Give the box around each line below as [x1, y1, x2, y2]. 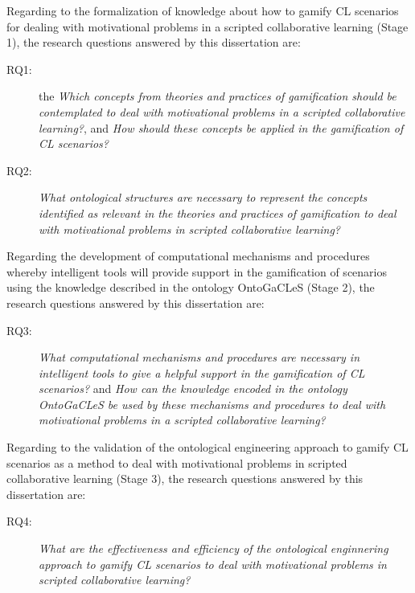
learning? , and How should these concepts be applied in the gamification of [39, 119, 404, 136]
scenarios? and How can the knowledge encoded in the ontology [39, 380, 347, 397]
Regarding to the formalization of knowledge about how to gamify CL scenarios [6, 2, 399, 18]
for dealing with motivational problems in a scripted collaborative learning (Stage [6, 18, 409, 35]
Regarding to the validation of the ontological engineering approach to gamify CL [6, 439, 409, 456]
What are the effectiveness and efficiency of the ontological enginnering [39, 540, 388, 557]
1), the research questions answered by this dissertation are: [6, 34, 301, 51]
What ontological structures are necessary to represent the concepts [39, 189, 368, 206]
